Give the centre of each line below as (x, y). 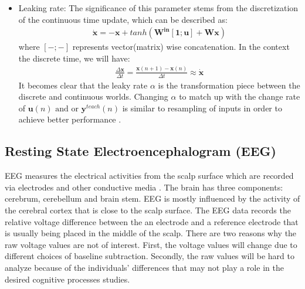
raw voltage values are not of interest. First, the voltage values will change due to (151, 244)
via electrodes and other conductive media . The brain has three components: (144, 187)
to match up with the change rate (240, 96)
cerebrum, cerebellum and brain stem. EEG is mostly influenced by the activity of (152, 198)
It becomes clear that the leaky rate (83, 85)
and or (67, 109)
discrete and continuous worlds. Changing (93, 96)
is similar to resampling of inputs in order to (202, 108)
